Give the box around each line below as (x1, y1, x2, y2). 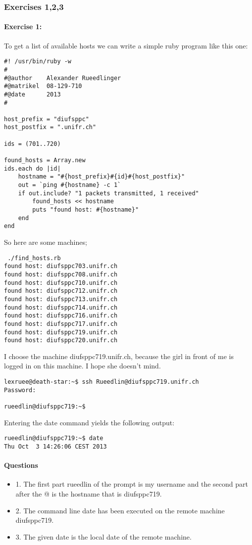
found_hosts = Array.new (4, 157, 86, 164)
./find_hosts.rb (7, 254, 61, 262)
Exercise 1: (4, 21, 42, 32)
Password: (4, 386, 36, 394)
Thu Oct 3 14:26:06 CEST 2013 (4, 443, 107, 450)
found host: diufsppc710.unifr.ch (4, 279, 118, 286)
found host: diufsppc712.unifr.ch (4, 287, 118, 295)
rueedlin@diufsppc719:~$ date (4, 435, 103, 442)
